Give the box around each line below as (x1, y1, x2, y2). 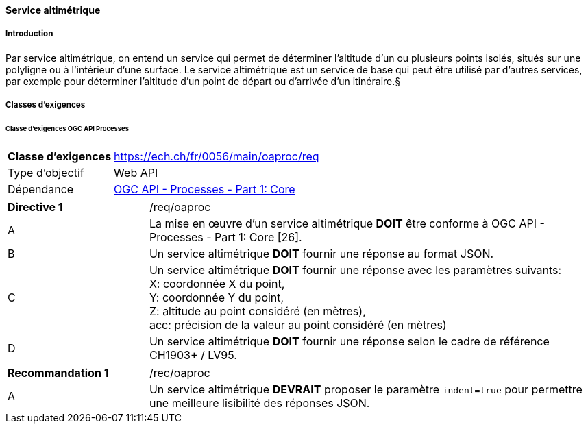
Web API (114, 165, 158, 180)
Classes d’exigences (5, 100, 86, 110)
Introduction (5, 29, 53, 39)
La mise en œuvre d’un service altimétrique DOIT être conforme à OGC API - (149, 216, 545, 230)
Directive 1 (8, 199, 63, 214)
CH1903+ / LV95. (149, 347, 237, 362)
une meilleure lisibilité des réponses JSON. (149, 395, 370, 410)
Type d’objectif (8, 165, 84, 180)
